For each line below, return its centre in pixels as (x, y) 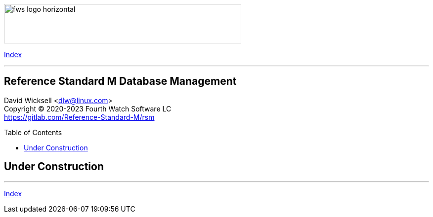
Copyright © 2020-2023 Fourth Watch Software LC (88, 108)
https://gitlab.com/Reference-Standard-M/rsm (79, 117)
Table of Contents (33, 132)
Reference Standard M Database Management (120, 81)
